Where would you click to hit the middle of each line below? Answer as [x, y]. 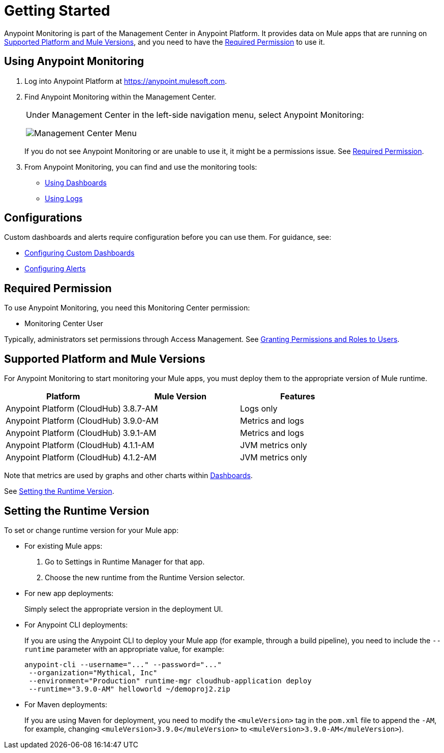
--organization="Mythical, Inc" [93, 672]
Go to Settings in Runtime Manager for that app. [125, 561]
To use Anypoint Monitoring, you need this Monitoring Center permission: [127, 308]
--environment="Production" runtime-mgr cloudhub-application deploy [170, 681]
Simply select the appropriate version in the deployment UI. [124, 609]
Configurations [43, 218]
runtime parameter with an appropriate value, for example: [124, 649]
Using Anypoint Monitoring [74, 61]
